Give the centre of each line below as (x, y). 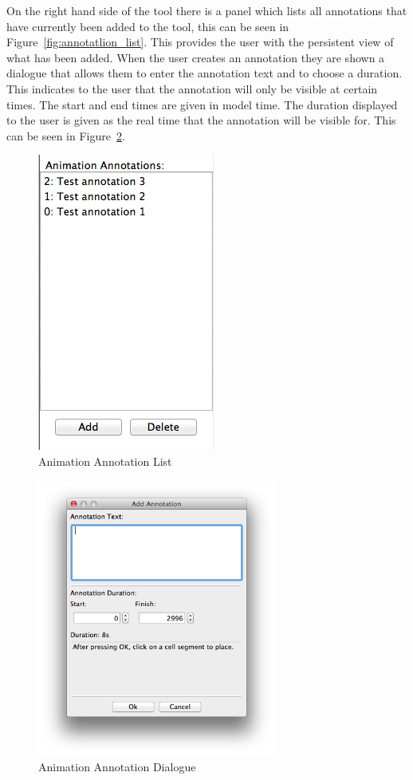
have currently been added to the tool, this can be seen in (148, 26)
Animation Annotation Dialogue (117, 767)
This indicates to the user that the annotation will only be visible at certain (192, 88)
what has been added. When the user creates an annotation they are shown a (196, 57)
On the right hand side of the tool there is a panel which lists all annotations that (207, 10)
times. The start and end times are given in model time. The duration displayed (202, 104)
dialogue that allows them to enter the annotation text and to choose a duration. (205, 73)
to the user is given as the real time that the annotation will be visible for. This (201, 120)
